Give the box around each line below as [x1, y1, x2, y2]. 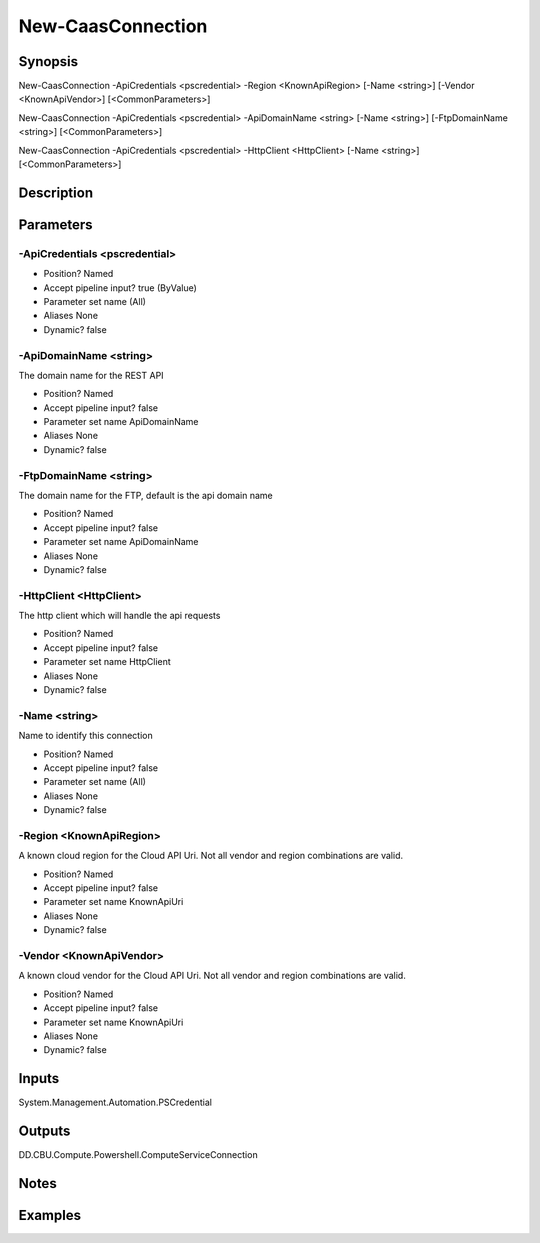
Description [18, 184, 94, 201]
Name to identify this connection [18, 730, 154, 742]
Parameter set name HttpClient [43, 656, 172, 668]
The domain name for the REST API [18, 369, 164, 381]
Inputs [18, 1070, 60, 1087]
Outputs [18, 1123, 71, 1140]
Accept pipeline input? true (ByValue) [43, 281, 197, 294]
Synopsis [18, 53, 79, 70]
